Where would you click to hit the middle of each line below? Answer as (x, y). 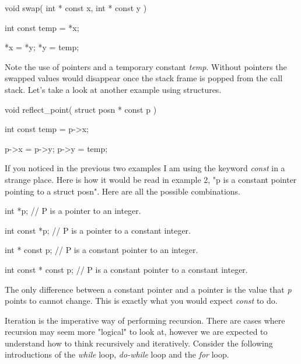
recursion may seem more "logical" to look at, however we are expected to (136, 332)
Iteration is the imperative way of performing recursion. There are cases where (145, 320)
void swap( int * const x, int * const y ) (76, 8)
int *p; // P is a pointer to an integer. (73, 211)
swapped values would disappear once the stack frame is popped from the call (144, 78)
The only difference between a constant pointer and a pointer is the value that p (148, 289)
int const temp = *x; (42, 27)
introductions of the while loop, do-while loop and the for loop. (117, 354)
